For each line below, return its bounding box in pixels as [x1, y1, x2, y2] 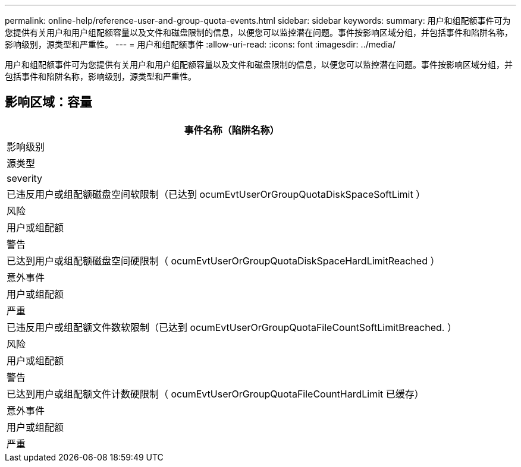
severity [7, 172, 43, 184]
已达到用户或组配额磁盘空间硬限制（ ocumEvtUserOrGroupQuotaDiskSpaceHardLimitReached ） [7, 254, 440, 267]
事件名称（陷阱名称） [184, 124, 280, 136]
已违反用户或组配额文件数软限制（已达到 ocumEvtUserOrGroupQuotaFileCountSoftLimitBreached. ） [7, 321, 457, 333]
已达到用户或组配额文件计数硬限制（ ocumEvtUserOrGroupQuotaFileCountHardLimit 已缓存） [7, 387, 424, 400]
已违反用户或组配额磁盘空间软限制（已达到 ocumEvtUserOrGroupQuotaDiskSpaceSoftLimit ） [7, 188, 426, 200]
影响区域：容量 [5, 94, 92, 110]
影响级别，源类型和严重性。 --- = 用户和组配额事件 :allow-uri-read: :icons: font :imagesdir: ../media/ [5, 39, 396, 49]
